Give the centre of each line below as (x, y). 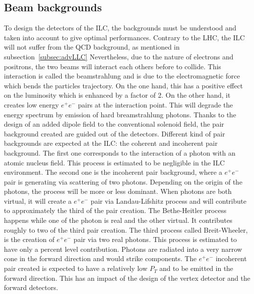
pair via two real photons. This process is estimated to (155, 239)
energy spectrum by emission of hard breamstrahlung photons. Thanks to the (120, 114)
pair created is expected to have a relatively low (76, 268)
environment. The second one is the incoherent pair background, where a (113, 172)
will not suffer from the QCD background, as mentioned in (92, 47)
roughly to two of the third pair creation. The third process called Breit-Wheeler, (126, 229)
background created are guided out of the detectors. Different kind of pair (115, 133)
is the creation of (29, 239)
